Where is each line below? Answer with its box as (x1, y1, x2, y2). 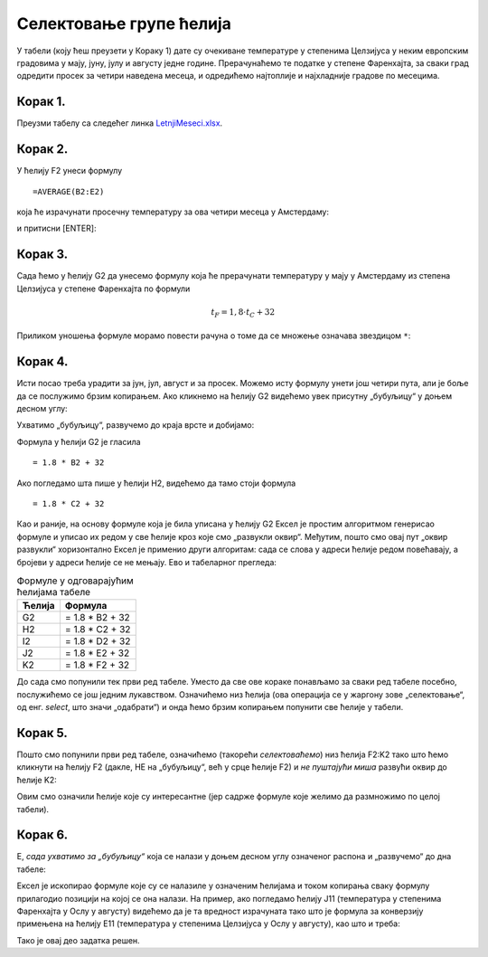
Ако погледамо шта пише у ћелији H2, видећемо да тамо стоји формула (16, 478, 296, 488)
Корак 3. (16, 247, 69, 262)
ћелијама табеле (16, 586, 90, 599)
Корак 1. (16, 94, 67, 109)
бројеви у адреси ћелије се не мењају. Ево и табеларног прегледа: (16, 556, 277, 567)
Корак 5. (16, 725, 68, 741)
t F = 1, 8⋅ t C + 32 (211, 307, 276, 319)
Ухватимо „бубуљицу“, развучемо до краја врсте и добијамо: (16, 420, 255, 431)
